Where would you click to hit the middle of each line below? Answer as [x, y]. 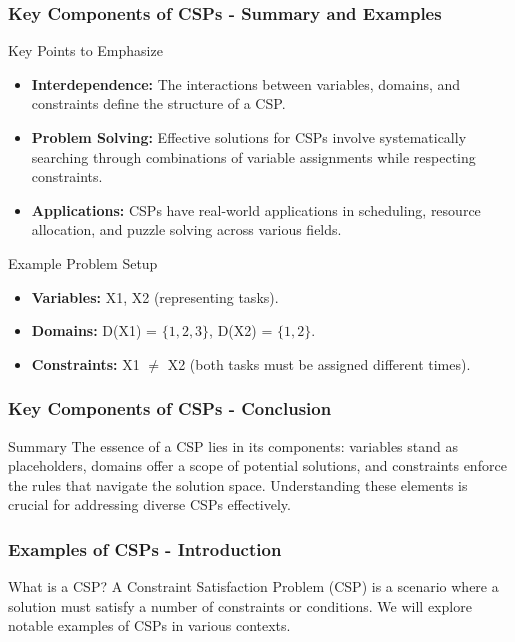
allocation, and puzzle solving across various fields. [186, 229]
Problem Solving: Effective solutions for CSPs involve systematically [249, 137]
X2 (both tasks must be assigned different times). [319, 363]
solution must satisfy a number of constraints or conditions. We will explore [240, 605]
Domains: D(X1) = [94, 330]
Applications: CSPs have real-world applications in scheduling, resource [256, 209]
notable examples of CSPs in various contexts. [149, 625]
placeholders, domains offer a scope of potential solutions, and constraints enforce [257, 465]
